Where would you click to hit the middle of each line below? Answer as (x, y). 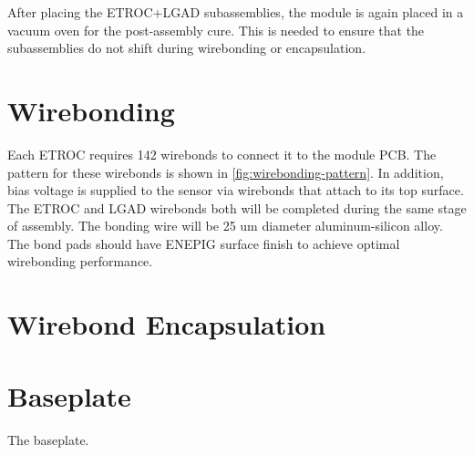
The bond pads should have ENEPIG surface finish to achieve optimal (204, 243)
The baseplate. (48, 439)
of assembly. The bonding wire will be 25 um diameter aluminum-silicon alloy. (225, 226)
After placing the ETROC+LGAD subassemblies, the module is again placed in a (236, 12)
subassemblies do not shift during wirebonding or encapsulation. (187, 48)
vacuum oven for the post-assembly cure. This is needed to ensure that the (216, 30)
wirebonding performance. (80, 261)
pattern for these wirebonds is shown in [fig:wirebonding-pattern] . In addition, (226, 172)
